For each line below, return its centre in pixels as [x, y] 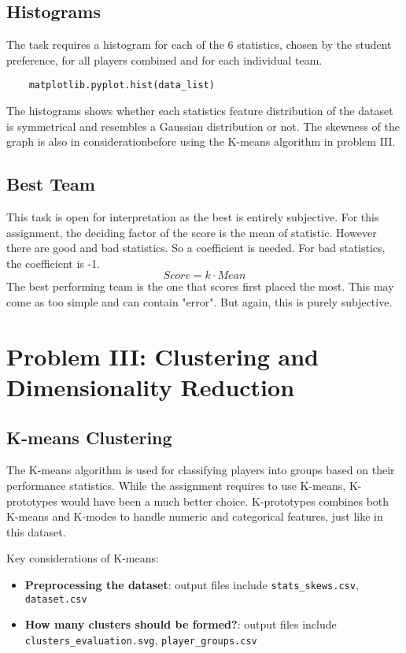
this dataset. [36, 531]
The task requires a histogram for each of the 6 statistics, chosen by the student [199, 45]
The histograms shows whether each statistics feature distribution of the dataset [200, 111]
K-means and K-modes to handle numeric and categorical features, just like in [195, 516]
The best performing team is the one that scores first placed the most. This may [200, 286]
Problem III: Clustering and [163, 356]
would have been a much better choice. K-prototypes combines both [225, 501]
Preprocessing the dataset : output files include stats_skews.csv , [192, 584]
